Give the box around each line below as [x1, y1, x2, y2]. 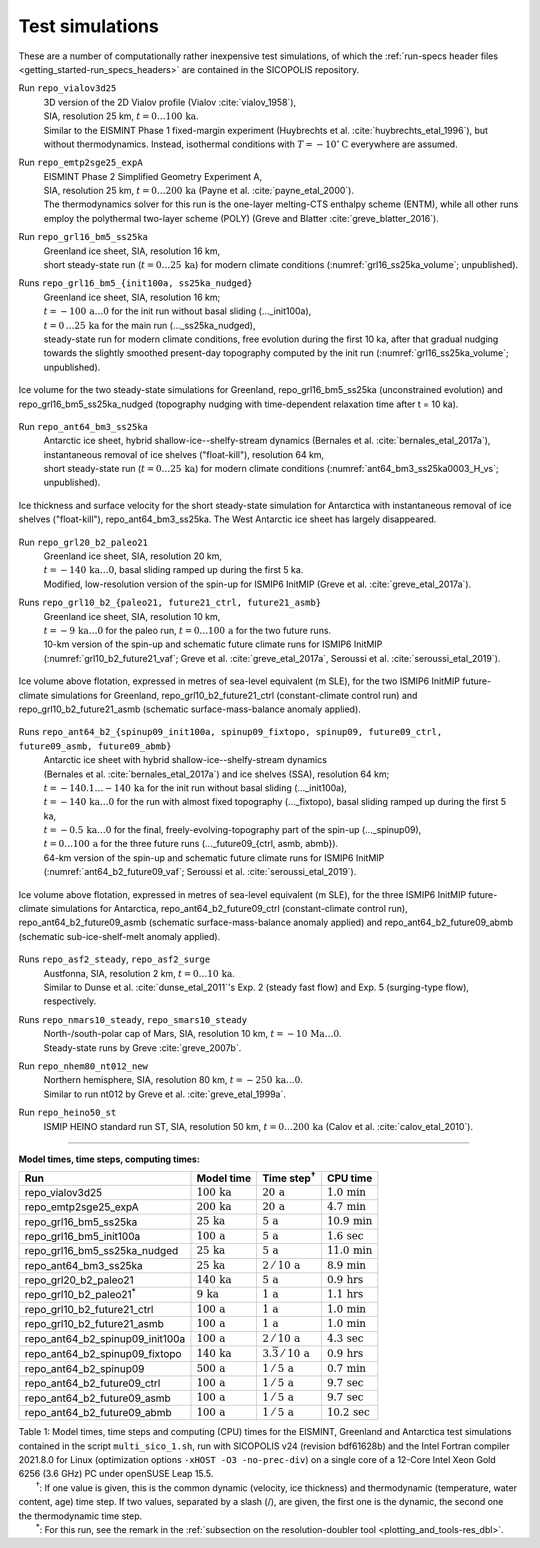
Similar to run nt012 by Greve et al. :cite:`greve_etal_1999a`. [43, 1088, 287, 1100]
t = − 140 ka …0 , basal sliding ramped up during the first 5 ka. [43, 564, 304, 576]
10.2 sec [326, 1405, 370, 1419]
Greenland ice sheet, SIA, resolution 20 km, [43, 550, 223, 562]
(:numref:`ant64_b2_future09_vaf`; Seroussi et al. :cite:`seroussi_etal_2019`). [43, 866, 357, 878]
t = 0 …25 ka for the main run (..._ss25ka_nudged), [43, 319, 256, 331]
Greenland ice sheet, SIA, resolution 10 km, [43, 610, 221, 622]
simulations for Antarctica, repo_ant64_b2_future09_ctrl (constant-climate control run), [50, 903, 409, 915]
